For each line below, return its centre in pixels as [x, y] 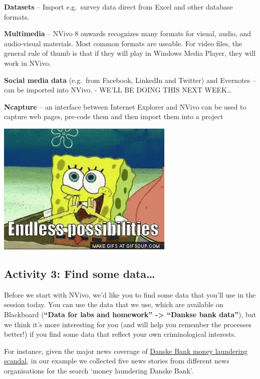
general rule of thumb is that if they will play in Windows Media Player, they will [130, 53]
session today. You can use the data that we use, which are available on [114, 304]
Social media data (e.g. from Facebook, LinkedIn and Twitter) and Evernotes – [130, 80]
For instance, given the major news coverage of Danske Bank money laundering [126, 351]
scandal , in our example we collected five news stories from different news [117, 361]
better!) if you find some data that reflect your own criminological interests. [120, 334]
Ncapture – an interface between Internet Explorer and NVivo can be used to [125, 106]
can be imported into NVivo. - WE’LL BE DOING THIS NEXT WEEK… [118, 90]
